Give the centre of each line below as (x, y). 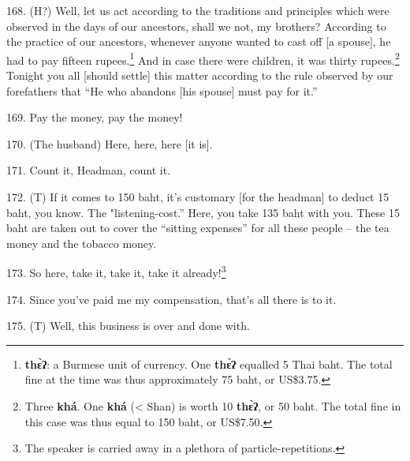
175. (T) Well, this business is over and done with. (128, 326)
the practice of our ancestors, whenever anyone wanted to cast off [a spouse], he (199, 41)
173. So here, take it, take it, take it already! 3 (116, 272)
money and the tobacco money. (82, 243)
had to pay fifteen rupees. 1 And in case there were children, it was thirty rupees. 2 (203, 58)
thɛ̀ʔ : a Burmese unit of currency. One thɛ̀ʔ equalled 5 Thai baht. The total (209, 364)
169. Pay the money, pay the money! (95, 117)
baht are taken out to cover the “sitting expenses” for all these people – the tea (198, 228)
